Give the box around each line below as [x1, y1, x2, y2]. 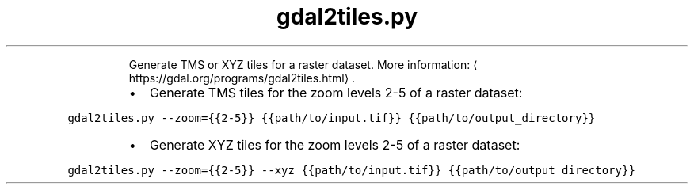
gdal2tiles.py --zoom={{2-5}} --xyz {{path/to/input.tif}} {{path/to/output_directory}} [67, 163, 635, 177]
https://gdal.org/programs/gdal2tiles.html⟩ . [128, 70, 356, 85]
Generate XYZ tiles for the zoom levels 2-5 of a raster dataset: [149, 136, 520, 153]
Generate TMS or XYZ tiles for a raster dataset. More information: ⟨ [128, 57, 478, 71]
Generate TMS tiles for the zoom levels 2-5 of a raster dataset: [149, 84, 523, 101]
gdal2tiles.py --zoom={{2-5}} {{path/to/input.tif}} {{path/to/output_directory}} [67, 111, 596, 124]
